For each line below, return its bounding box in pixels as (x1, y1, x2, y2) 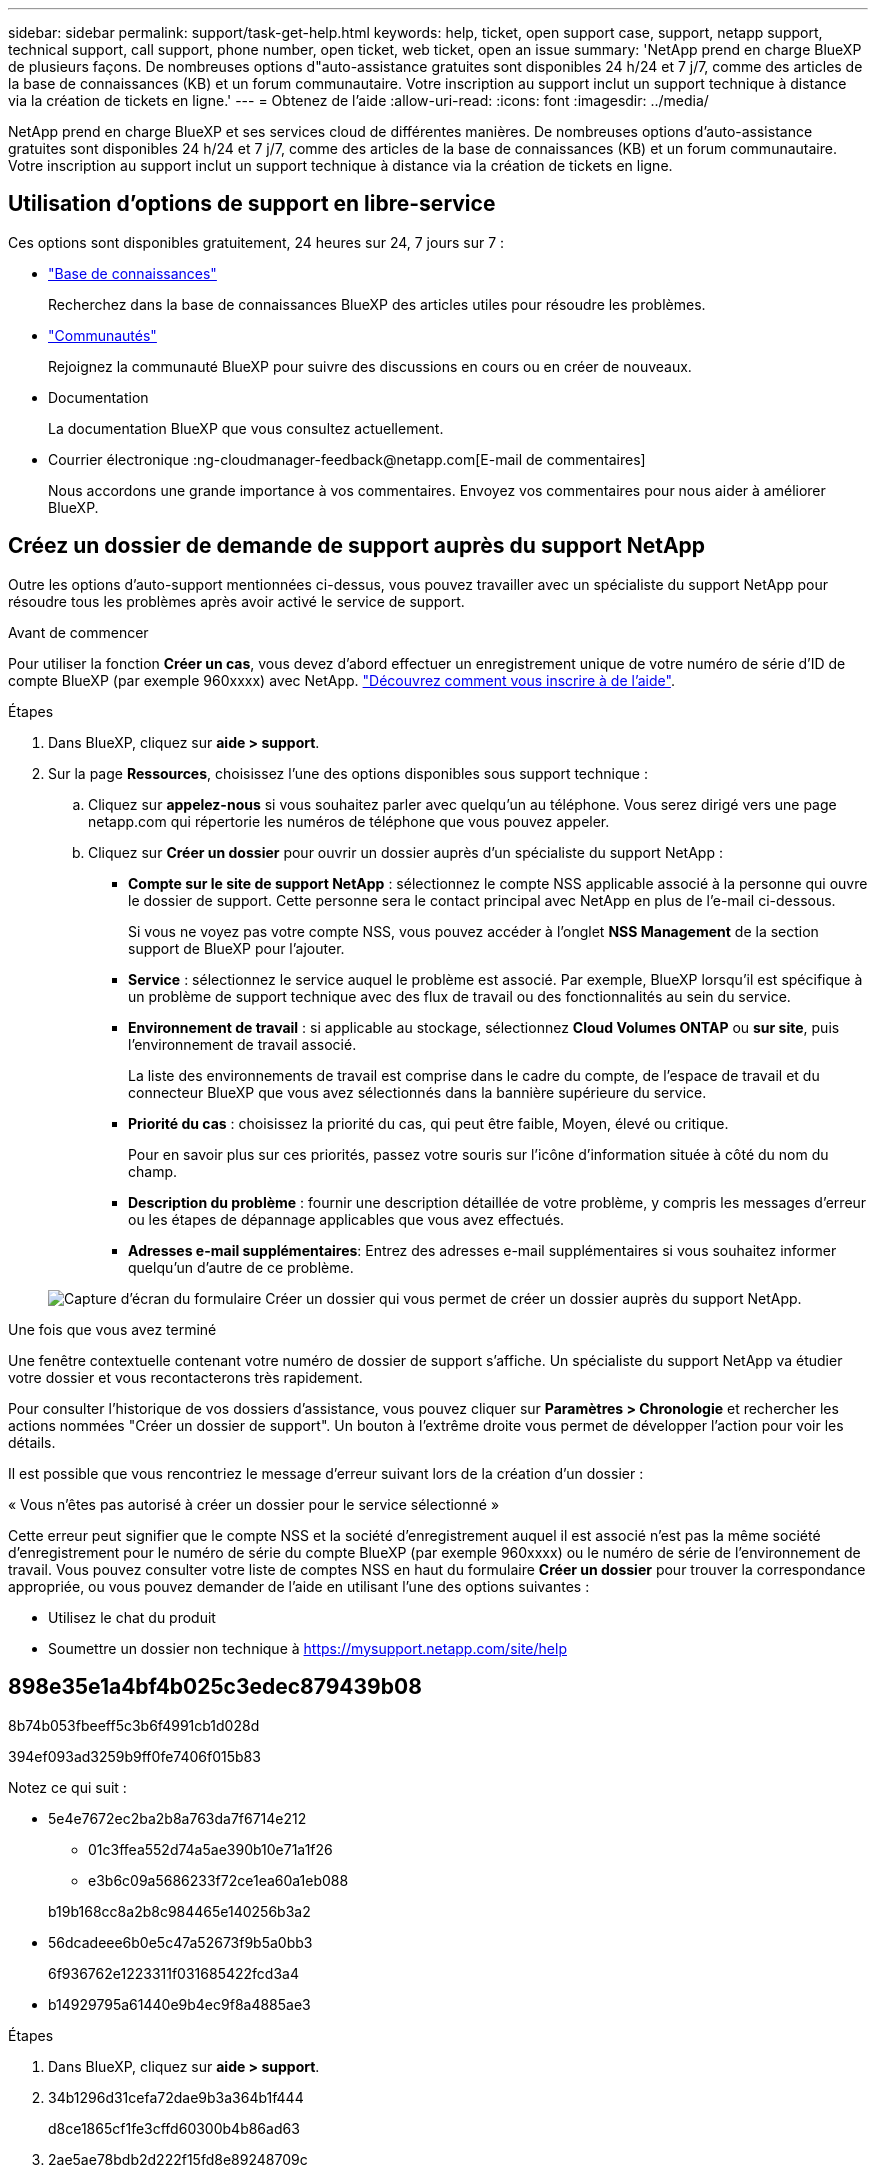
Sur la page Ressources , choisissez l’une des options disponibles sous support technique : (48, 764, 648, 782)
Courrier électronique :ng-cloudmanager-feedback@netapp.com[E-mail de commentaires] (48, 450, 646, 468)
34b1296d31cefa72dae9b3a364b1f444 (48, 2088, 304, 2106)
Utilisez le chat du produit (48, 1608, 216, 1626)
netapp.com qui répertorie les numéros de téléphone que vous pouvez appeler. (88, 812, 610, 830)
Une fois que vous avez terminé (8, 1320, 217, 1338)
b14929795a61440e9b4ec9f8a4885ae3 (48, 1995, 311, 2013)
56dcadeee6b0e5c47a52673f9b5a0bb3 (48, 1933, 313, 1951)
